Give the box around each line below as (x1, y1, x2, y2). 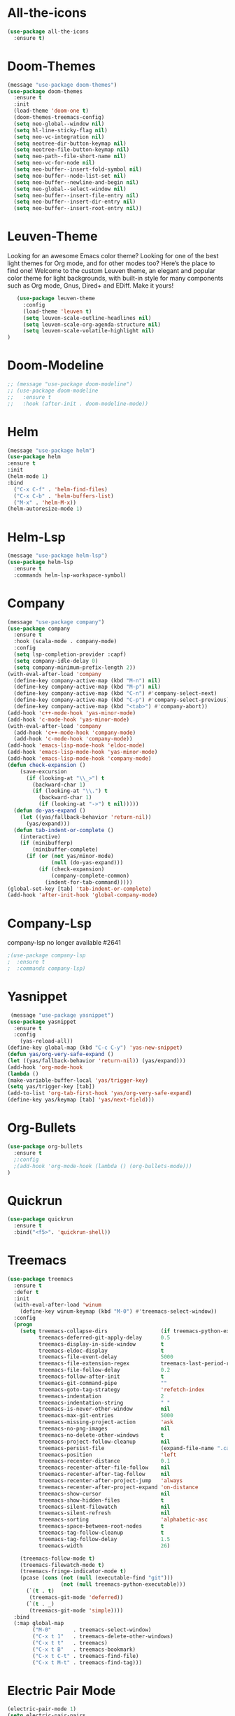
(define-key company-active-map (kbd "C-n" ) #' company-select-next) (13, 690, 218, 697)
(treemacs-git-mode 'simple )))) (29, 1607, 124, 1614)
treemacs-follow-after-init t (38, 1373, 164, 1380)
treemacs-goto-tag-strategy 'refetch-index (38, 1386, 205, 1393)
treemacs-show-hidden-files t (38, 1496, 164, 1504)
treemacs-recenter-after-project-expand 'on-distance (38, 1484, 199, 1491)
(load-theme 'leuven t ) (22, 308, 92, 315)
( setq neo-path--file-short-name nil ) (13, 153, 127, 160)
